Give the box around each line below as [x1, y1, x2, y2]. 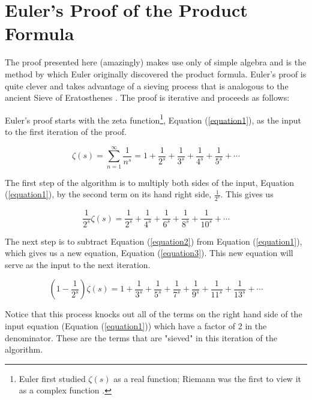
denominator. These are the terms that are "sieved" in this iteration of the [5, 331, 277, 344]
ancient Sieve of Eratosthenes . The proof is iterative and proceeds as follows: [5, 91, 290, 104]
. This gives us [220, 188, 274, 200]
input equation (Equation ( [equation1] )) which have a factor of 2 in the [5, 319, 267, 332]
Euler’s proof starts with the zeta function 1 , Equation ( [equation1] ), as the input [5, 112, 302, 126]
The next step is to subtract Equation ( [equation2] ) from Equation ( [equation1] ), [5, 234, 302, 247]
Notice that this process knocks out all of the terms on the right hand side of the [5, 308, 302, 320]
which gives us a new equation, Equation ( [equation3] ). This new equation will [5, 246, 293, 259]
